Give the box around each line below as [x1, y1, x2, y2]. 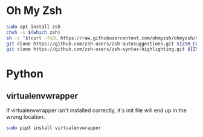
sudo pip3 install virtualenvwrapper [6, 125, 101, 131]
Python [6, 67, 43, 81]
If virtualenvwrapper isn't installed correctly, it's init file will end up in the [6, 107, 187, 114]
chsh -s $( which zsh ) [6, 29, 61, 35]
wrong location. [6, 113, 45, 121]
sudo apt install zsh [6, 24, 61, 30]
